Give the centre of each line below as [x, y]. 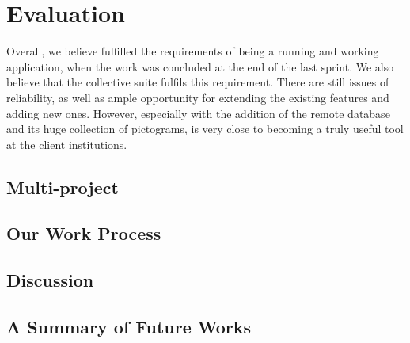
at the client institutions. [67, 144]
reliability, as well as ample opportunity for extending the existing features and [198, 97]
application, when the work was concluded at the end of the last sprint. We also [200, 66]
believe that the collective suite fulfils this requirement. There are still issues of [198, 82]
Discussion [50, 280]
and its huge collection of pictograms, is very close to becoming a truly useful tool [205, 129]
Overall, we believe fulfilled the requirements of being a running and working [193, 51]
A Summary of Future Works [129, 327]
